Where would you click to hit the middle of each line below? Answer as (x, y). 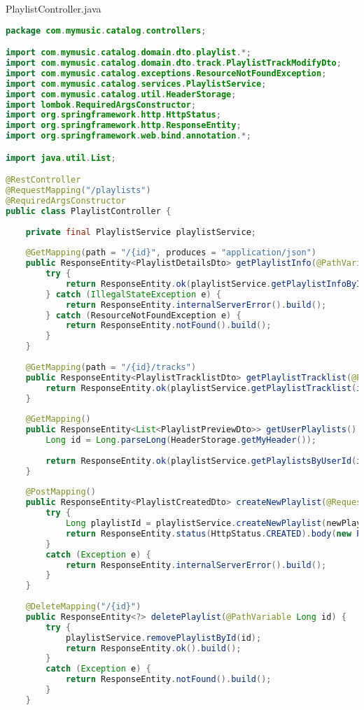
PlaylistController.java (54, 8)
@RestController (43, 180)
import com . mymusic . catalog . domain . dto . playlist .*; (128, 53)
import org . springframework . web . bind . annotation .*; (128, 136)
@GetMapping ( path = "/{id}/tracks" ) (111, 367)
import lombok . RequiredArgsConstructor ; (101, 105)
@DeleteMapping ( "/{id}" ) (83, 607)
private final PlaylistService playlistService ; (141, 232)
